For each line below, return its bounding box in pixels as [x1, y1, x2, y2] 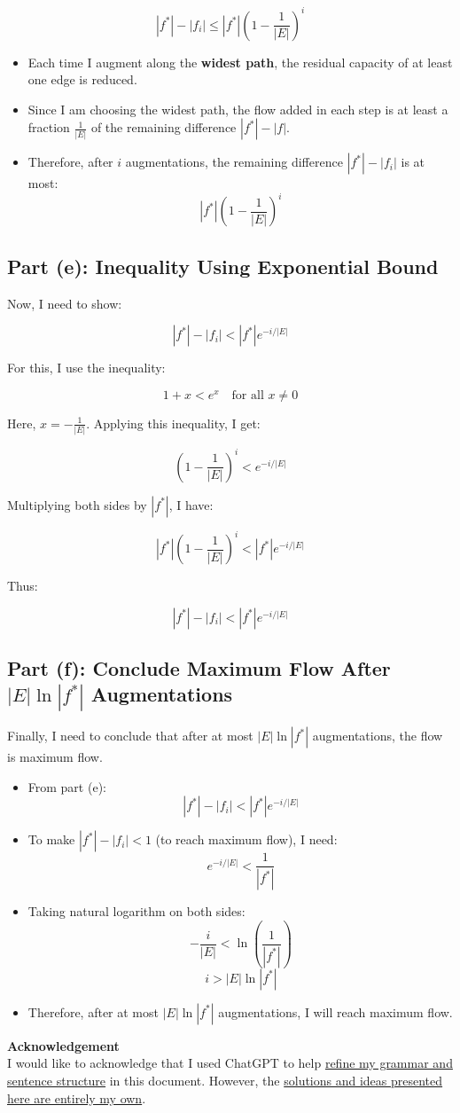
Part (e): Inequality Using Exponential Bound [7, 252, 439, 279]
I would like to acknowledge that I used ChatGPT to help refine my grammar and [7, 1054, 453, 1072]
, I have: [168, 495, 214, 513]
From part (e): [27, 777, 106, 796]
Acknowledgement [7, 1036, 120, 1054]
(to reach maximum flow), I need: [155, 830, 338, 849]
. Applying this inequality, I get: [86, 413, 261, 432]
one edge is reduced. [27, 70, 137, 89]
